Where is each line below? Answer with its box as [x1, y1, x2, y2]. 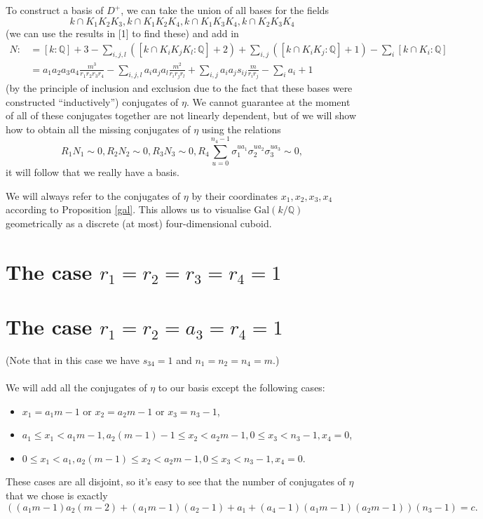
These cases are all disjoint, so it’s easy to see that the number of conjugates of [6, 474, 346, 489]
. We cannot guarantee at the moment [186, 94, 351, 109]
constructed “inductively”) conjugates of [6, 94, 179, 109]
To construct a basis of [6, 3, 104, 17]
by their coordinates [191, 188, 278, 203]
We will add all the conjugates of [6, 380, 147, 394]
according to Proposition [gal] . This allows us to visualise [6, 202, 251, 217]
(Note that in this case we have [6, 352, 140, 367]
